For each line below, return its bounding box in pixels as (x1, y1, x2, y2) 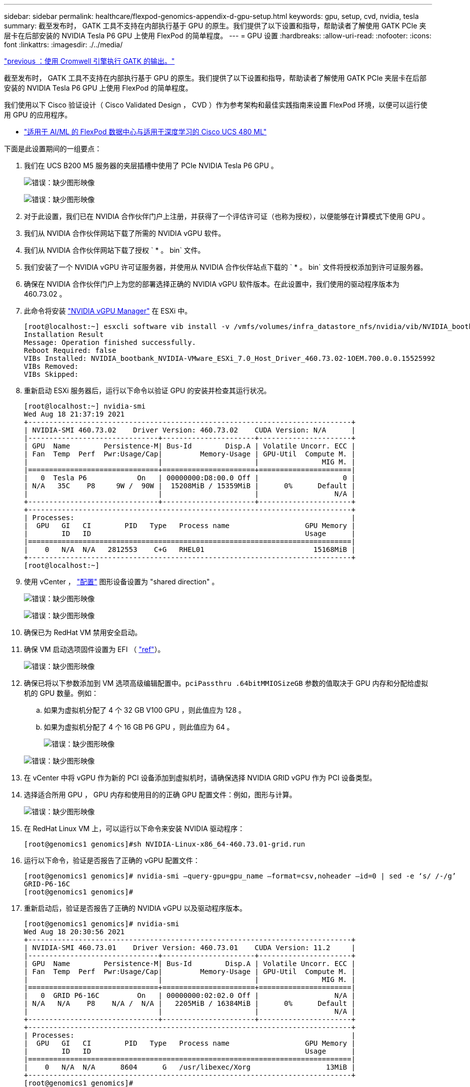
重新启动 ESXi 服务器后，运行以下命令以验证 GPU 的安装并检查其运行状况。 (24, 386, 271, 395)
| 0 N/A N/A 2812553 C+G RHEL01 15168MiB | (24, 545, 355, 553)
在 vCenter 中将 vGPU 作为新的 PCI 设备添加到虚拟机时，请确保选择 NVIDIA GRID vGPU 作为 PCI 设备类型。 (24, 773, 376, 782)
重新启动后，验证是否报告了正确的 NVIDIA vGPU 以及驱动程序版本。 (24, 904, 246, 912)
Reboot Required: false (24, 346, 117, 354)
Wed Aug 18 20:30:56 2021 (24, 928, 125, 936)
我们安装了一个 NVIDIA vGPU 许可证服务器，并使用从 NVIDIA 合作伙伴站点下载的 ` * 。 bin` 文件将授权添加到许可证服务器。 (24, 263, 428, 271)
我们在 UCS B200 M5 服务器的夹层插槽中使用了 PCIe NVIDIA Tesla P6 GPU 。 (24, 161, 278, 170)
